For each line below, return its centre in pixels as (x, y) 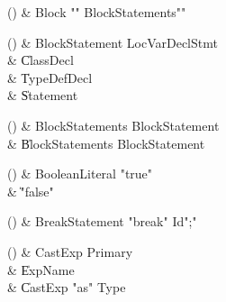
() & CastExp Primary (70, 251)
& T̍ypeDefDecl (50, 77)
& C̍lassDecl (41, 60)
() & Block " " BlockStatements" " (97, 12)
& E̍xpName (41, 269)
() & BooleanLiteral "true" (80, 174)
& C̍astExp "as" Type (67, 287)
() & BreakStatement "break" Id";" (102, 221)
